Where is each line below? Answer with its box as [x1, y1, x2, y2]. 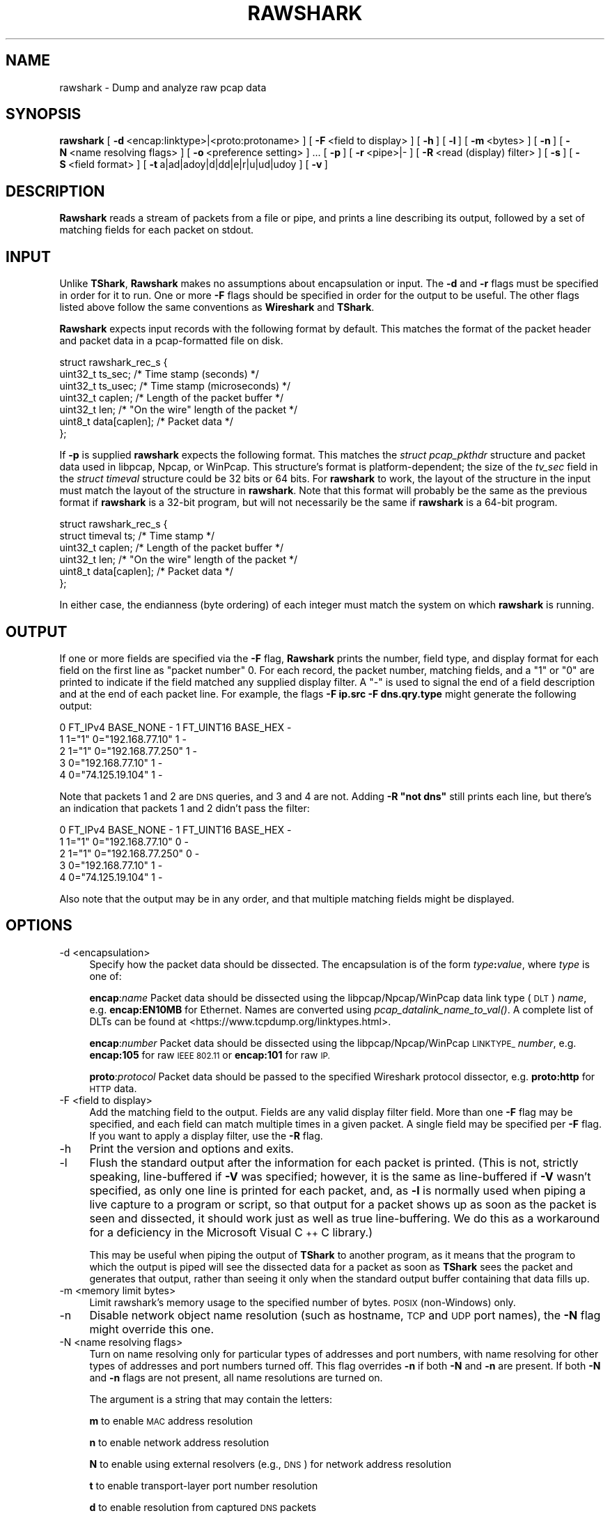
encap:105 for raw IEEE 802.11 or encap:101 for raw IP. [89, 1048, 330, 1061]
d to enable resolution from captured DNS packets [89, 1501, 317, 1513]
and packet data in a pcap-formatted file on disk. [59, 335, 283, 347]
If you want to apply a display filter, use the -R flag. [89, 1129, 323, 1142]
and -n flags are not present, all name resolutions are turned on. [89, 1371, 383, 1383]
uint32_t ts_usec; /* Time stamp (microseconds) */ [59, 380, 291, 392]
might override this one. [89, 1321, 214, 1336]
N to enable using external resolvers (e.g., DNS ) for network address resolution [89, 1457, 452, 1470]
